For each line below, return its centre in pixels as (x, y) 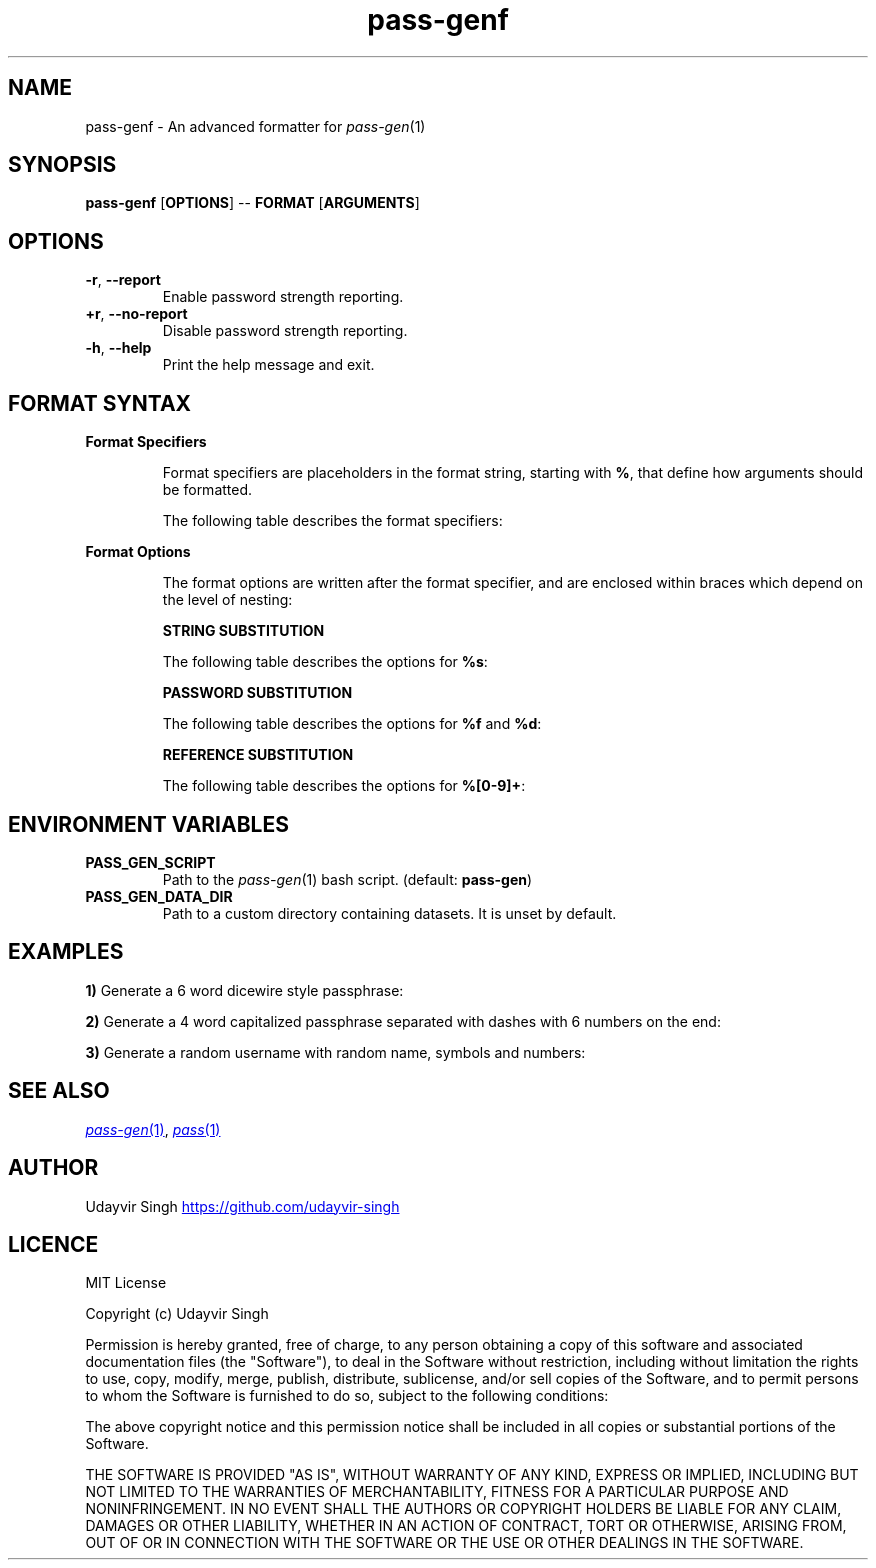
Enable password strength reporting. (283, 297)
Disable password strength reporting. (285, 331)
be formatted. (207, 490)
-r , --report (123, 280)
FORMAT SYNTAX (100, 403)
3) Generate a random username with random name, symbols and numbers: (335, 1052)
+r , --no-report (136, 314)
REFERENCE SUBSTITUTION (258, 755)
